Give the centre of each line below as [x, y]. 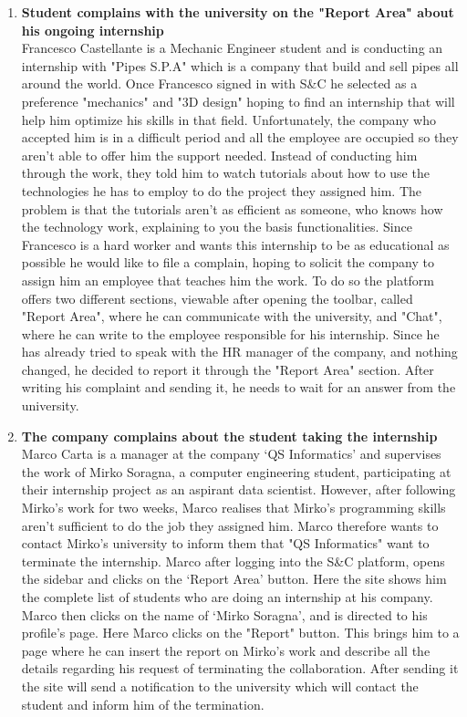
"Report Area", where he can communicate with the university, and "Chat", [232, 316]
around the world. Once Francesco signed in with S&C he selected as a [219, 83]
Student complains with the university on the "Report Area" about [238, 12]
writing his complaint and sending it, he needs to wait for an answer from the [239, 387]
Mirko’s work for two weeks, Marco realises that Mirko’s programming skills [233, 508]
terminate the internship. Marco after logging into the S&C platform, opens [233, 561]
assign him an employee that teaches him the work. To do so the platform [228, 280]
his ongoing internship [93, 30]
